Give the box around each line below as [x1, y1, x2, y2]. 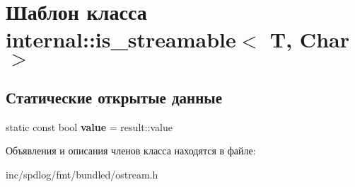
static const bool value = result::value [6, 119, 173, 134]
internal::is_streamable [6, 25, 236, 54]
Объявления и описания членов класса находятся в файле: [6, 143, 256, 158]
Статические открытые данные [6, 86, 222, 108]
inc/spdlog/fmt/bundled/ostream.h [6, 166, 158, 181]
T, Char [269, 25, 349, 54]
